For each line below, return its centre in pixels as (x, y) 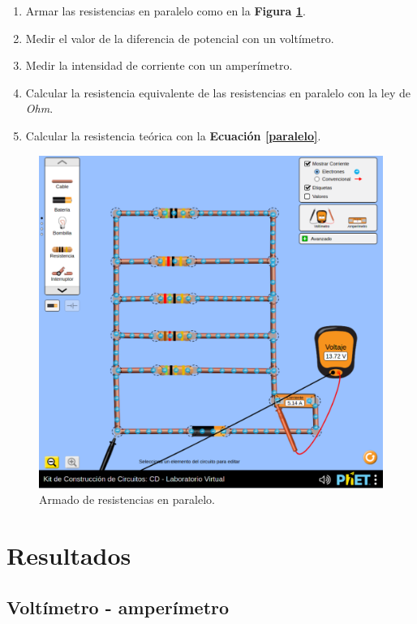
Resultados (69, 555)
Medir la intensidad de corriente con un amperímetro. (159, 65)
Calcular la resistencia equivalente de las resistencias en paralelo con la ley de (218, 92)
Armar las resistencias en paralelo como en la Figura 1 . (166, 11)
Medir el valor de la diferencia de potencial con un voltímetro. (180, 38)
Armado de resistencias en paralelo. (127, 499)
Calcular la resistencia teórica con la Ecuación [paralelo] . (173, 135)
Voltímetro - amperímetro (118, 607)
